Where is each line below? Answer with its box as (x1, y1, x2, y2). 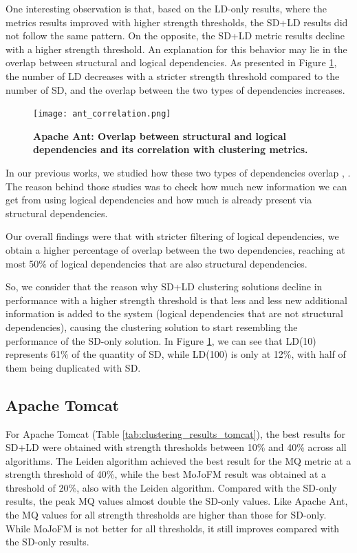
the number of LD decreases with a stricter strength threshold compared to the (6, 68, 340, 83)
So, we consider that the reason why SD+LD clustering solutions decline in (6, 279, 323, 294)
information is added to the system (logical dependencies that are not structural (6, 306, 343, 321)
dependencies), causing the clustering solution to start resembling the (6, 319, 298, 334)
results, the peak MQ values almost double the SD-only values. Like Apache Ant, (6, 494, 348, 508)
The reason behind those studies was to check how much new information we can (6, 179, 347, 193)
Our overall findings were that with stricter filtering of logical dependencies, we (6, 229, 339, 243)
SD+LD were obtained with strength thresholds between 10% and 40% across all (6, 440, 347, 454)
